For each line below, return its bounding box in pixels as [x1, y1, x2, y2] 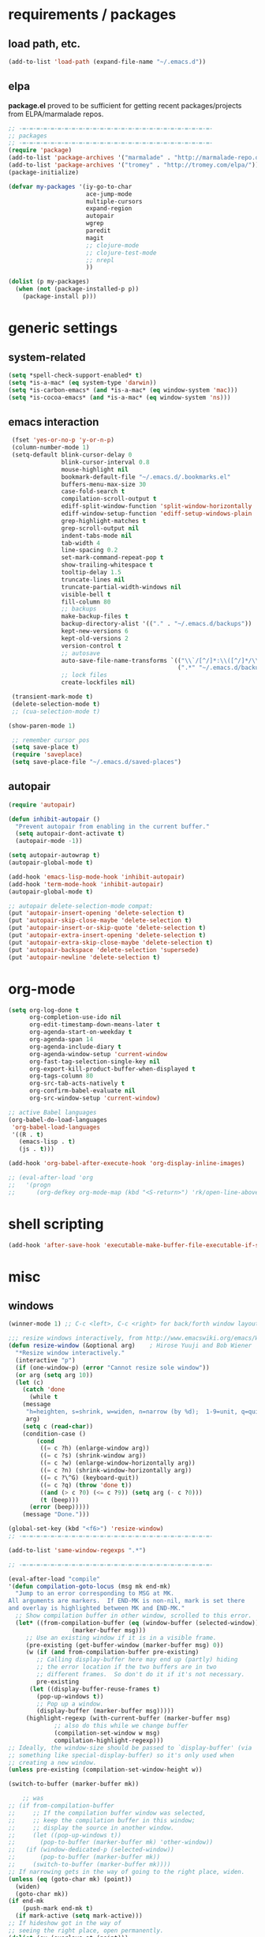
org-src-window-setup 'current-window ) [28, 1094, 160, 1102]
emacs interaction [8, 415, 99, 428]
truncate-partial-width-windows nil [61, 583, 181, 591]
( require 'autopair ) [8, 800, 77, 809]
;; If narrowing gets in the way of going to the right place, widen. [8, 1867, 245, 1875]
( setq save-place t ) [11, 743, 80, 751]
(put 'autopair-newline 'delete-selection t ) [8, 953, 160, 961]
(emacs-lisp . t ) [18, 1138, 77, 1146]
